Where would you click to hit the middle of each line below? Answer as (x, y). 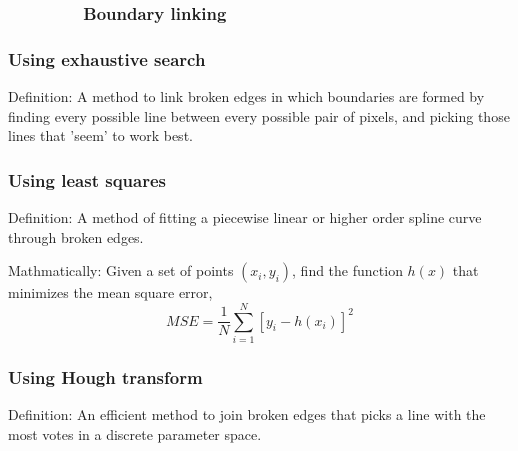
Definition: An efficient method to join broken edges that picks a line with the (247, 414)
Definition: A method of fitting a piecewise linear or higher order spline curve (245, 217)
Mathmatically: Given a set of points (121, 270)
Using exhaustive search (107, 58)
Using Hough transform (105, 376)
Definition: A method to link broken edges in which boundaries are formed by (246, 96)
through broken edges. (76, 236)
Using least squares (87, 179)
